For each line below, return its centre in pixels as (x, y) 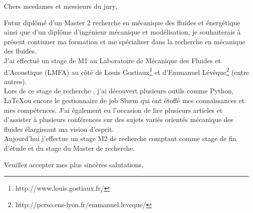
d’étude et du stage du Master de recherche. (69, 148)
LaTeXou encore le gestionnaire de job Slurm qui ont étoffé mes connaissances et (124, 100)
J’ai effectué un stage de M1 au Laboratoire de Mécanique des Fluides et (112, 60)
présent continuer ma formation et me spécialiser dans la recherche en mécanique (125, 41)
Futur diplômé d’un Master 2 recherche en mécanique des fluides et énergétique (122, 22)
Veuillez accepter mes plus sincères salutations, (74, 164)
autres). (15, 81)
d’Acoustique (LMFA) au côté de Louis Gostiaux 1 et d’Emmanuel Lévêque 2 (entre (126, 71)
